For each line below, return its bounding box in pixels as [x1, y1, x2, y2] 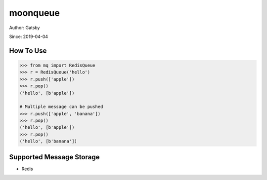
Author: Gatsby [9, 25, 40, 31]
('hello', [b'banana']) [19, 139, 78, 144]
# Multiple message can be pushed [19, 104, 103, 109]
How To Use [9, 46, 47, 55]
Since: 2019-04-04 [9, 34, 48, 39]
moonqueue [9, 7, 60, 18]
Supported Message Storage [9, 153, 100, 161]
